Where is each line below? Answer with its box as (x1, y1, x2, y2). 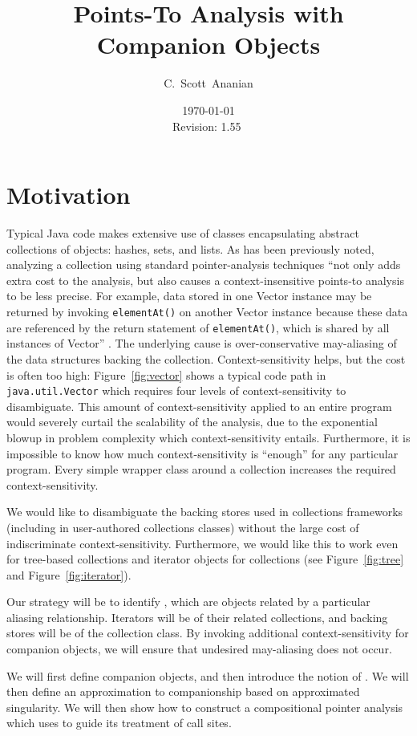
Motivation (6, 178, 131, 211)
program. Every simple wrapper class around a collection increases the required (6, 461, 396, 478)
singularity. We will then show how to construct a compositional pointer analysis (6, 698, 403, 715)
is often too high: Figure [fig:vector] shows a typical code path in (6, 366, 326, 383)
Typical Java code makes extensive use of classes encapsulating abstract (6, 225, 359, 242)
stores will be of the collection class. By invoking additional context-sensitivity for (6, 624, 409, 641)
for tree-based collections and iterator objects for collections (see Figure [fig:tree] (6, 551, 404, 567)
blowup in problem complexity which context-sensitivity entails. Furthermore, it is (6, 429, 411, 445)
